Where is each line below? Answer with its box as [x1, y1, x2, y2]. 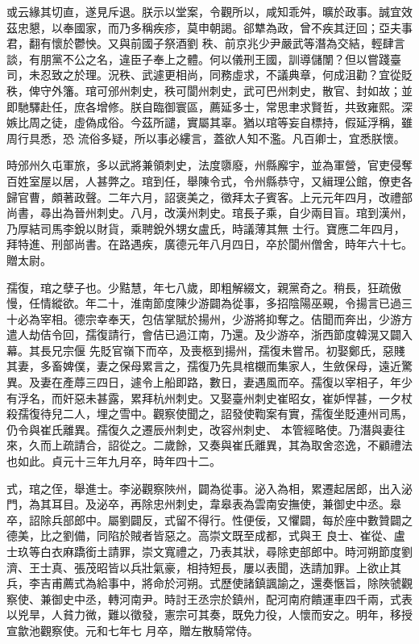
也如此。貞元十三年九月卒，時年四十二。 [6, 453, 221, 470]
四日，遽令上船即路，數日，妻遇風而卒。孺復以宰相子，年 [96, 374, 401, 391]
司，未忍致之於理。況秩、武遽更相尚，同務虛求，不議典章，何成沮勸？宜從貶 [6, 66, 413, 83]
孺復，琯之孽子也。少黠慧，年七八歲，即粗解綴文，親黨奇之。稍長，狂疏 [6, 278, 390, 295]
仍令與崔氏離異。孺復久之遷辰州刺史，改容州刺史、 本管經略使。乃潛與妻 [6, 420, 394, 437]
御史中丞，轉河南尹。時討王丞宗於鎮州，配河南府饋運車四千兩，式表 [51, 590, 413, 607]
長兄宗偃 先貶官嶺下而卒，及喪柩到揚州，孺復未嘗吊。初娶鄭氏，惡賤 [39, 341, 405, 358]
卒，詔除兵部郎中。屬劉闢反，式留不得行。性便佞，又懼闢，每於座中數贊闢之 [6, 511, 413, 528]
